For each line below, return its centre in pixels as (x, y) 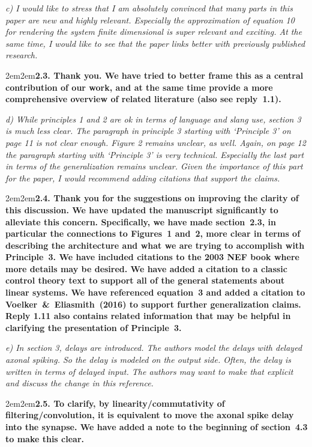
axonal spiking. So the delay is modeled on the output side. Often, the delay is (148, 360)
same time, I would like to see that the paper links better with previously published (155, 43)
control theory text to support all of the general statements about (145, 280)
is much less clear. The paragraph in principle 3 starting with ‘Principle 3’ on (148, 131)
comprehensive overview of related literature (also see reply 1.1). (143, 99)
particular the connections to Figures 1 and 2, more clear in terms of (153, 233)
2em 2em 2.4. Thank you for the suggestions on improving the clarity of (152, 198)
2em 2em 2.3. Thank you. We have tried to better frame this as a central (154, 75)
